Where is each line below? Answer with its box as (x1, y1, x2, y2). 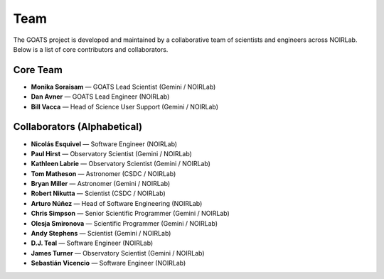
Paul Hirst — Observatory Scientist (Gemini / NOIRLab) (31, 149, 192, 158)
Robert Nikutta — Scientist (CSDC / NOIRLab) (31, 189, 166, 198)
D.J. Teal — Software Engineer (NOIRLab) (31, 239, 154, 248)
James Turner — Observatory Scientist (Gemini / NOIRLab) (31, 248, 206, 257)
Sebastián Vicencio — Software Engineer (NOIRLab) (31, 259, 186, 268)
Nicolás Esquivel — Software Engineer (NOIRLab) (31, 139, 178, 148)
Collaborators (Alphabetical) (13, 121, 142, 133)
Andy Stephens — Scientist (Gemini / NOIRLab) (31, 229, 171, 238)
